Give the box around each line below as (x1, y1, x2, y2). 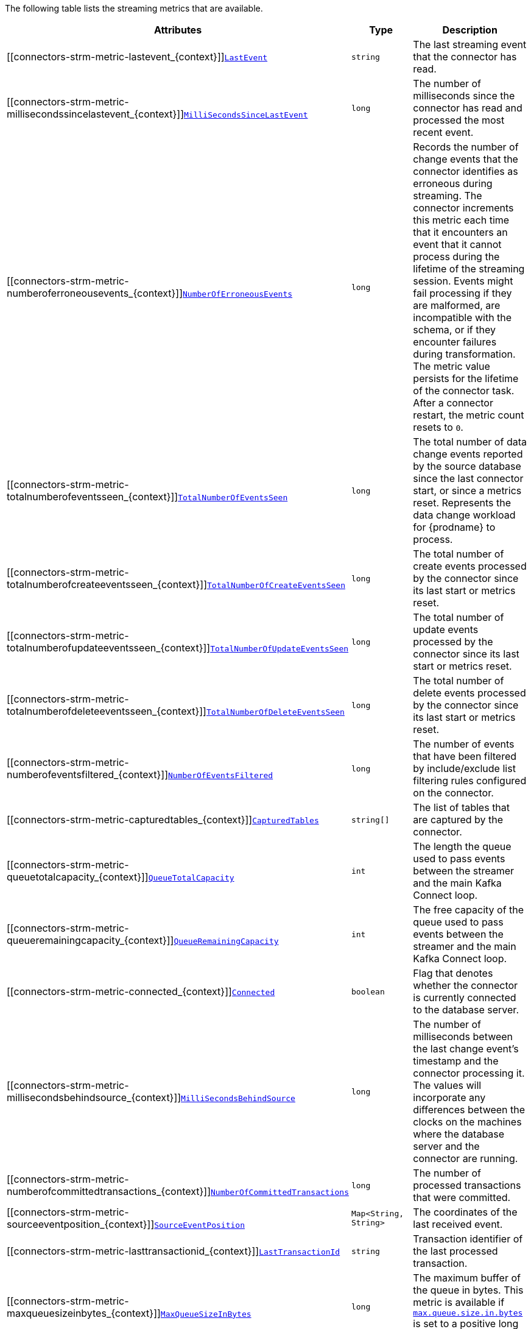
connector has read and (413, 102, 522, 114)
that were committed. (413, 1191, 511, 1203)
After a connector (413, 397, 493, 409)
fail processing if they (413, 287, 512, 299)
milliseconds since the (413, 90, 515, 102)
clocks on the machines (413, 1116, 522, 1128)
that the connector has (413, 51, 517, 63)
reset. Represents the (413, 497, 512, 509)
